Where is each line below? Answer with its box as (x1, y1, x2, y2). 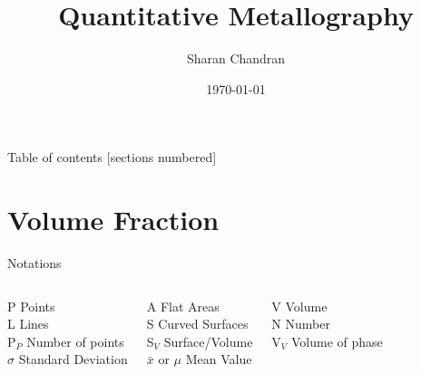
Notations (7, 254, 62, 273)
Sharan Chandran (186, 49, 286, 68)
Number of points (26, 331, 124, 350)
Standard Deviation (18, 350, 128, 369)
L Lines (7, 314, 49, 333)
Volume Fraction (7, 201, 220, 238)
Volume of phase (291, 331, 383, 350)
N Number (271, 314, 330, 333)
